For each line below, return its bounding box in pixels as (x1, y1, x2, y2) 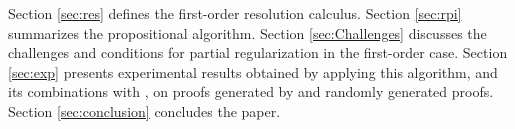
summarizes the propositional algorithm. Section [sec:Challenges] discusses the (8, 22, 487, 43)
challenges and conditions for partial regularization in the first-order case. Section (8, 42, 508, 63)
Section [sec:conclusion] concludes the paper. (8, 100, 281, 121)
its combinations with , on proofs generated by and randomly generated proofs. (8, 81, 494, 102)
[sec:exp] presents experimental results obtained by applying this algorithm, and (8, 61, 498, 82)
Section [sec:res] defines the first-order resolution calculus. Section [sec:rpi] (8, 3, 462, 23)
